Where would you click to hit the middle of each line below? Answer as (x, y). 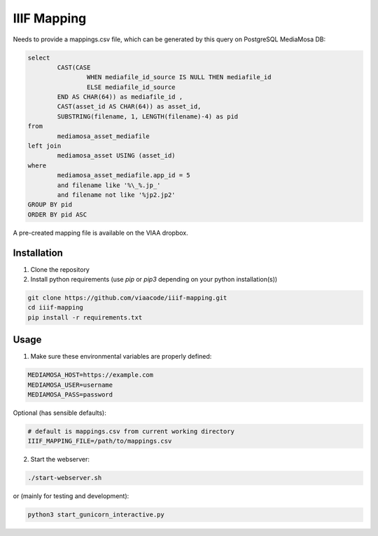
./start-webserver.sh (65, 478)
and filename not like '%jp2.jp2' (116, 195)
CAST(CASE (74, 67)
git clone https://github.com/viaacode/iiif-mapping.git (127, 298)
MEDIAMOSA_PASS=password (70, 395)
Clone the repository (60, 269)
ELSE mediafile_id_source (131, 87)
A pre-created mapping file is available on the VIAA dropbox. (100, 233)
